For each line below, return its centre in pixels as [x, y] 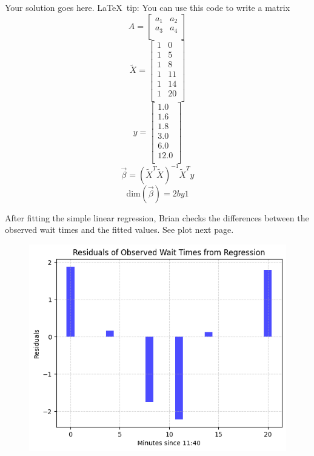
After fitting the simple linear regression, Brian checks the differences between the [157, 217]
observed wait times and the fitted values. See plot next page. [119, 230]
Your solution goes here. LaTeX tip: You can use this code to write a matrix [148, 7]
